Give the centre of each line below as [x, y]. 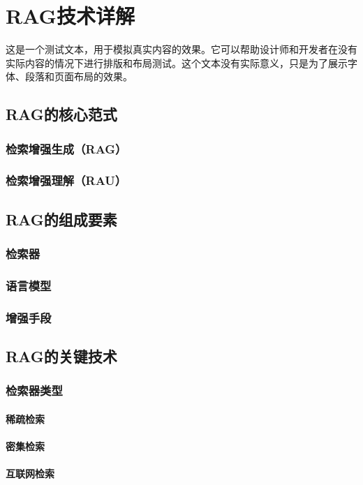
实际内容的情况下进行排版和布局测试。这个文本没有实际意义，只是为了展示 [177, 62]
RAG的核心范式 [61, 114]
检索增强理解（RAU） [66, 180]
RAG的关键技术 [61, 356]
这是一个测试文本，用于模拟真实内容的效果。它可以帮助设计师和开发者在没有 [181, 49]
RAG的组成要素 [61, 219]
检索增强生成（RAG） [66, 148]
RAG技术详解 [70, 16]
